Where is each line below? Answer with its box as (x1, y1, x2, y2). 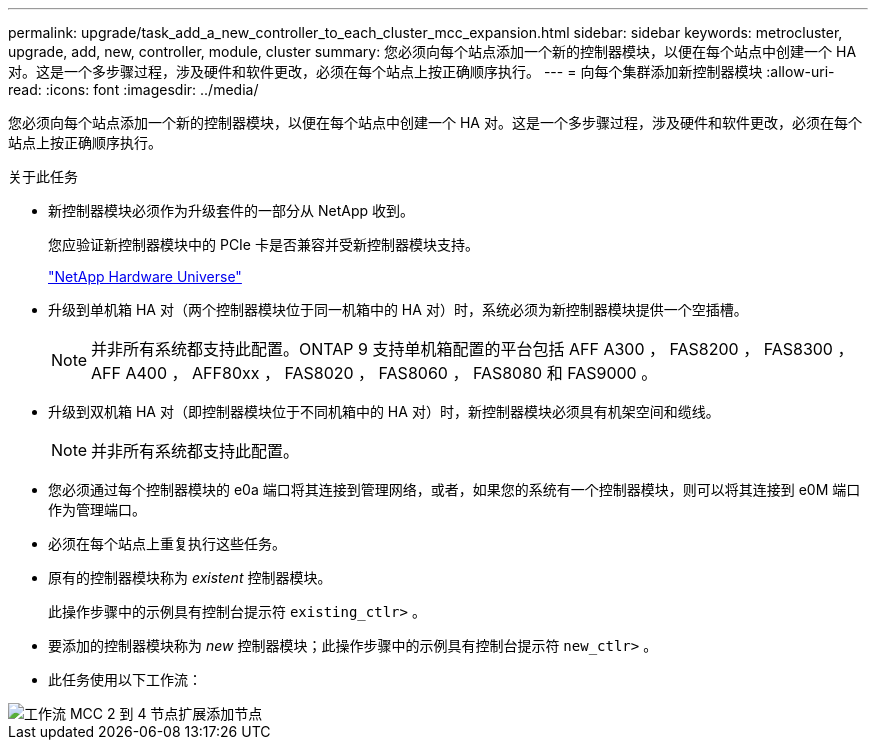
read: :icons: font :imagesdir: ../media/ (8, 81, 259, 98)
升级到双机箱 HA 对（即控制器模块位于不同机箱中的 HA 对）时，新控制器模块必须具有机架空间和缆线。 (48, 403, 720, 420)
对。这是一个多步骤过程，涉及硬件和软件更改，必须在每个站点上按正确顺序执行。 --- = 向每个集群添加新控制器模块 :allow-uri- (8, 63, 835, 80)
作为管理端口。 (48, 501, 146, 518)
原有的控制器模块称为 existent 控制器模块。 (48, 569, 332, 586)
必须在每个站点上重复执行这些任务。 (48, 535, 286, 552)
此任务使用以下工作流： (48, 671, 202, 688)
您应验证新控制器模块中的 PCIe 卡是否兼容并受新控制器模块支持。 (48, 236, 479, 253)
